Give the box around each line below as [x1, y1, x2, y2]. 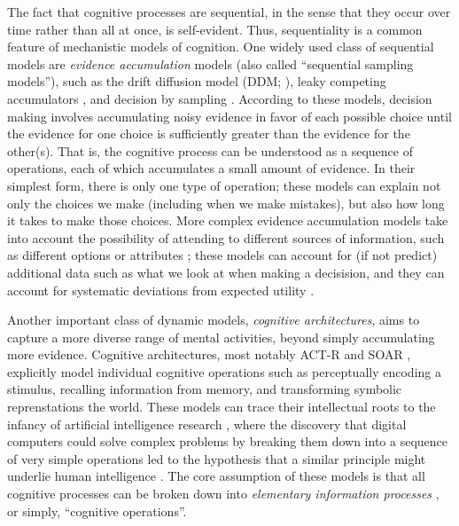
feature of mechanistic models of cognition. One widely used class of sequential [7, 37, 434, 56]
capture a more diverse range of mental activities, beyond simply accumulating [7, 327, 435, 346]
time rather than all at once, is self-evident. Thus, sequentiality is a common [7, 20, 423, 38]
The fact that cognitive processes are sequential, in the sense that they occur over [7, 3, 451, 20]
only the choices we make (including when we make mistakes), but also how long [7, 193, 445, 212]
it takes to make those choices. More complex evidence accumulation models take [7, 211, 448, 230]
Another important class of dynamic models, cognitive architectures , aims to [7, 310, 420, 329]
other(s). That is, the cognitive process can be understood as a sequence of [7, 141, 413, 160]
